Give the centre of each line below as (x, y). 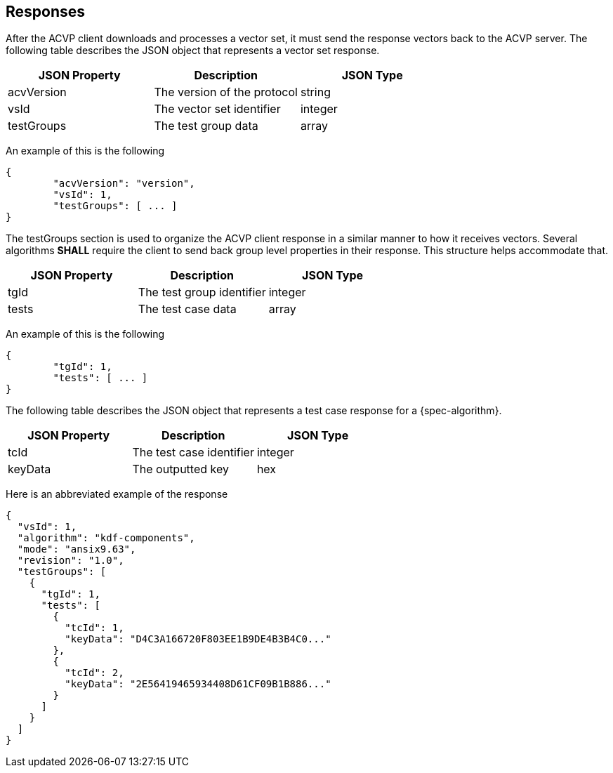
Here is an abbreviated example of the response (117, 494)
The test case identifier (193, 452)
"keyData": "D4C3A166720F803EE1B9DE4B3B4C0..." (198, 639)
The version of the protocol (226, 92)
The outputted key (180, 469)
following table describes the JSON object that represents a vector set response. (193, 51)
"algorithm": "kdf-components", (106, 538)
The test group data (206, 126)
